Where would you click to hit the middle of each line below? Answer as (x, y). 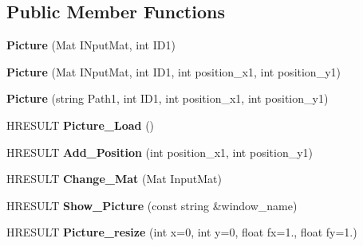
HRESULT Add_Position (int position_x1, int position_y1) (160, 152)
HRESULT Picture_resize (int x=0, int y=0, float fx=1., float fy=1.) (182, 232)
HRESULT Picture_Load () (81, 125)
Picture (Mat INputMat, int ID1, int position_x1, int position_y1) (174, 71)
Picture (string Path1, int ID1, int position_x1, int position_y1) (168, 98)
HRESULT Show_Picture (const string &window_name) (152, 205)
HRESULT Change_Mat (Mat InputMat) (114, 179)
